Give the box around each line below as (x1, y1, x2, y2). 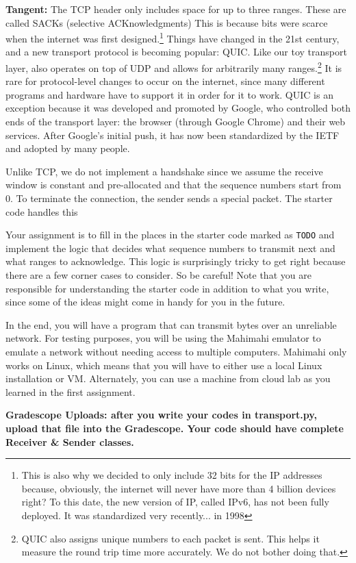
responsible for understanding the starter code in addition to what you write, (5, 281, 329, 295)
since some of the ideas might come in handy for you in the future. (5, 295, 285, 309)
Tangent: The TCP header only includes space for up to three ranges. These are (5, 2, 346, 16)
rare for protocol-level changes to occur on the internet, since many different (5, 74, 325, 88)
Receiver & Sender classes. (5, 434, 134, 449)
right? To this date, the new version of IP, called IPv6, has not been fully (21, 495, 329, 509)
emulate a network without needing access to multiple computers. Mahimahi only (5, 345, 347, 359)
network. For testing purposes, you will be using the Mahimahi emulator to (5, 331, 321, 345)
